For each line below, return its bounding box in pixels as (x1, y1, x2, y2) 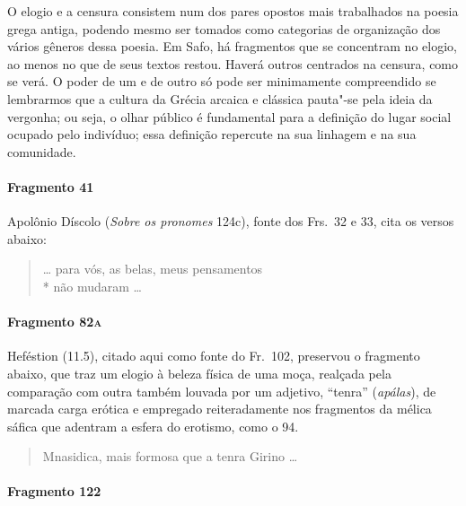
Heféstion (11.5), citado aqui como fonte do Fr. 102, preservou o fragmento (7, 346, 420, 365)
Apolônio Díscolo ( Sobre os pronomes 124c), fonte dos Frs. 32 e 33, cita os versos (7, 212, 454, 231)
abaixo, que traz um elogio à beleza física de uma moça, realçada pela (7, 363, 391, 382)
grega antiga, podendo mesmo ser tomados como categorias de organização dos (7, 19, 441, 38)
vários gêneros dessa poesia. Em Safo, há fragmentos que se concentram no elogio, (7, 37, 457, 56)
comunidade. (7, 142, 76, 161)
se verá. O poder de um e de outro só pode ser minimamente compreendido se (7, 72, 436, 91)
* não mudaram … (42, 276, 142, 295)
